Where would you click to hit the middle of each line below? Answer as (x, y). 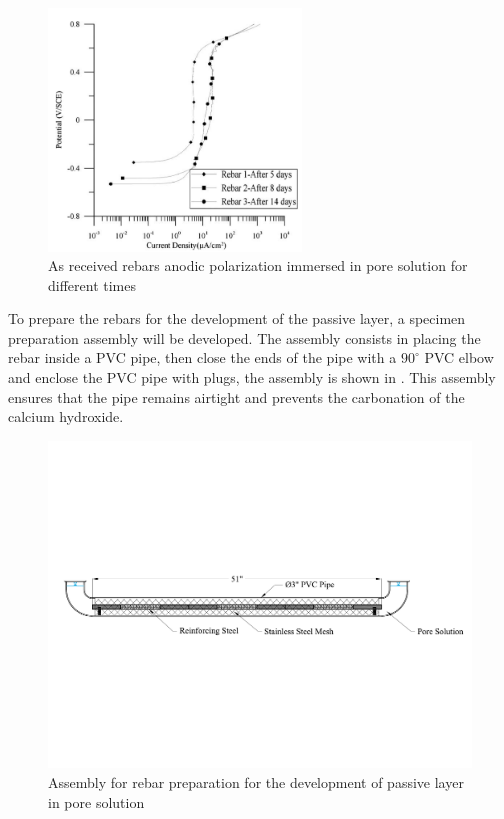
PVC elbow (459, 357)
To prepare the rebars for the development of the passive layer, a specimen (237, 318)
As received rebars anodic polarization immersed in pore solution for (258, 265)
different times (92, 284)
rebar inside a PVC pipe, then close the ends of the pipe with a (202, 357)
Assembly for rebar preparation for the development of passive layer (256, 781)
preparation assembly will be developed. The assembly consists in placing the (244, 337)
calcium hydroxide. (66, 416)
